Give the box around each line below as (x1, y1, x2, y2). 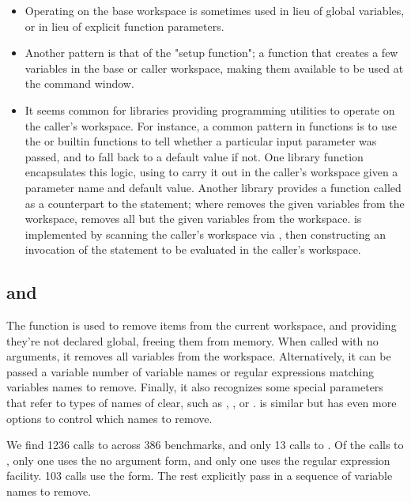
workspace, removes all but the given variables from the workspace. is (25, 210, 362, 227)
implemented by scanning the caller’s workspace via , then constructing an (25, 225, 386, 242)
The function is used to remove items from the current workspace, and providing (6, 317, 397, 334)
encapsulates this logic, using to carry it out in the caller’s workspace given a (25, 164, 398, 180)
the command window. (25, 75, 134, 92)
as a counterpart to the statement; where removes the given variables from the (25, 194, 405, 211)
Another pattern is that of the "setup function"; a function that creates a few (25, 44, 398, 61)
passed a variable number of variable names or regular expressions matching (6, 363, 375, 379)
